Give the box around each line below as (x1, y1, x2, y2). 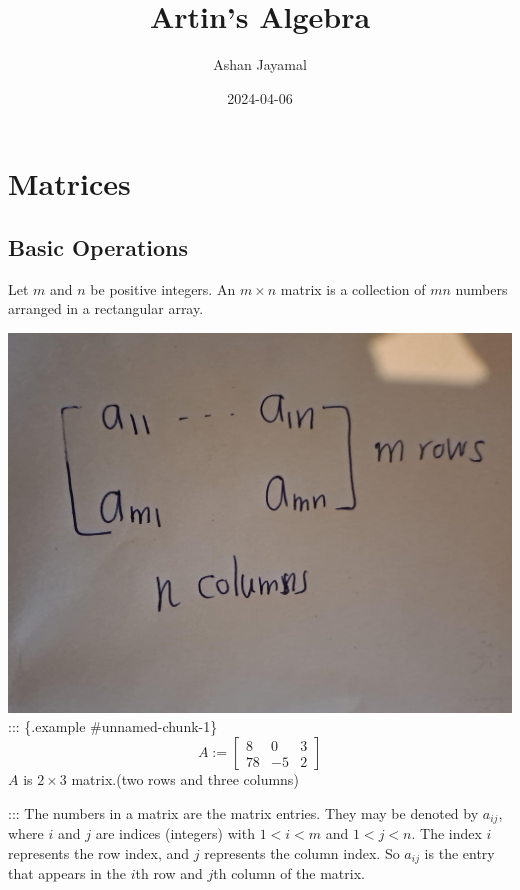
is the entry (424, 842, 495, 863)
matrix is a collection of (280, 278, 426, 299)
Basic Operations (8, 231, 189, 262)
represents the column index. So (204, 842, 400, 863)
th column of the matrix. (213, 863, 365, 884)
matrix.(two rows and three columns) (71, 769, 299, 790)
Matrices (8, 163, 131, 204)
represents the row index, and (8, 842, 190, 863)
